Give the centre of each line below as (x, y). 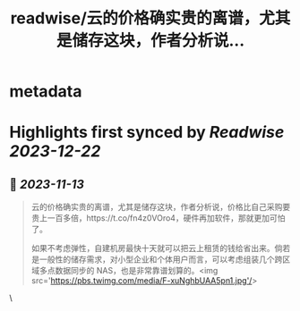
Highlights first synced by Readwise (147, 133)
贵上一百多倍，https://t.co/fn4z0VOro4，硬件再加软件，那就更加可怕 (158, 218)
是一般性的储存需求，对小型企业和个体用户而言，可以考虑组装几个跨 (157, 259)
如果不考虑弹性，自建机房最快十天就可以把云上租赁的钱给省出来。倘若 (161, 248)
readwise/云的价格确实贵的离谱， (135, 18)
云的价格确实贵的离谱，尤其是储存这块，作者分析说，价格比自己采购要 (161, 207)
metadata (46, 92)
